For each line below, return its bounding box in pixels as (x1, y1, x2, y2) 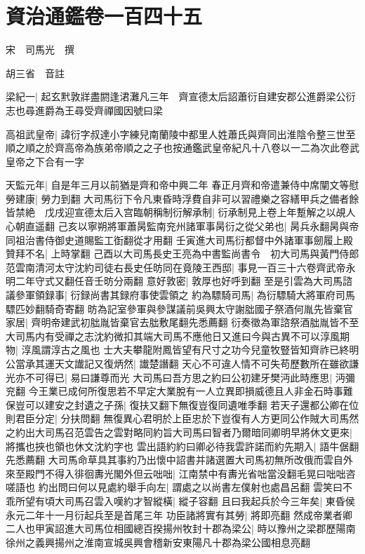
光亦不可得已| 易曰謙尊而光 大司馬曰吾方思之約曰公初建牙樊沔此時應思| (6, 370, 333, 384)
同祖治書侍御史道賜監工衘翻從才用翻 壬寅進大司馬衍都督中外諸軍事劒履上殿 (6, 232, 353, 247)
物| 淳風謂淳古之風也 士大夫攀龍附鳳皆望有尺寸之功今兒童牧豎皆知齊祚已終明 (6, 342, 359, 357)
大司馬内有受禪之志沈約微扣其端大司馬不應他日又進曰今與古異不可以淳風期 (6, 328, 350, 343)
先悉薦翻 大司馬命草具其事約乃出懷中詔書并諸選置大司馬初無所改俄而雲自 (6, 452, 343, 467)
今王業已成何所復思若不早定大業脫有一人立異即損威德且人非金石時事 (28, 384, 343, 398)
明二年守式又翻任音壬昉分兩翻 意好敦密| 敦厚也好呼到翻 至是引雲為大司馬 (6, 273, 343, 288)
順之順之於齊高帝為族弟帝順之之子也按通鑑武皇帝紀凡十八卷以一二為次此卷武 (6, 140, 359, 155)
